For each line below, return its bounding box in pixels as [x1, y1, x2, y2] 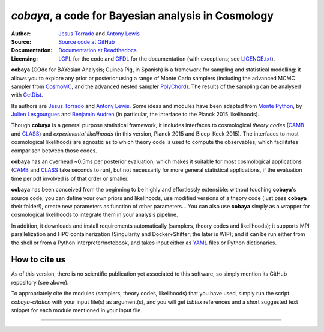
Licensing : [11, 55, 38, 62]
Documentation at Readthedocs [58, 47, 137, 54]
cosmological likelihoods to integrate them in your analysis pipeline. [11, 211, 178, 219]
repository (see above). [11, 279, 69, 286]
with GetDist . [11, 91, 43, 98]
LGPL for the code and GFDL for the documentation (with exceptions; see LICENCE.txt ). [58, 55, 275, 62]
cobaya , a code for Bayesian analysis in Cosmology [11, 9, 274, 22]
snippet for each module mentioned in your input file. [11, 307, 142, 313]
